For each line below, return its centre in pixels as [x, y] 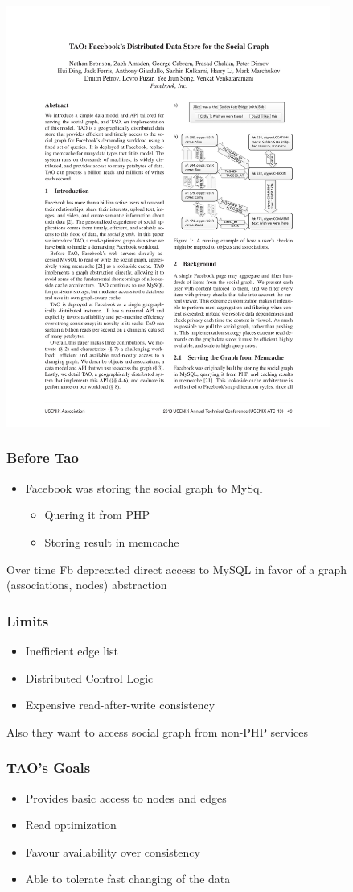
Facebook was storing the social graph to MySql [144, 487]
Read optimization [71, 825]
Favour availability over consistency [113, 851]
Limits [28, 620]
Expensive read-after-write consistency [120, 705]
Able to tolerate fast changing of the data [128, 879]
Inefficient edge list [72, 650]
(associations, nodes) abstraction [87, 585]
